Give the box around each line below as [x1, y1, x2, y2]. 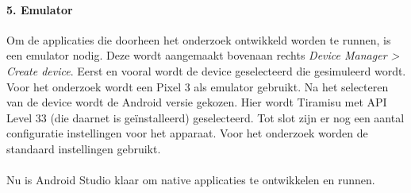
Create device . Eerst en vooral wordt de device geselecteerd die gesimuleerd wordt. [6, 62, 406, 79]
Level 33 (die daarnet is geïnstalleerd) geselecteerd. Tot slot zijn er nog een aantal [6, 109, 405, 125]
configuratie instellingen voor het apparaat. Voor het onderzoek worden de [6, 125, 368, 141]
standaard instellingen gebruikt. [6, 140, 161, 156]
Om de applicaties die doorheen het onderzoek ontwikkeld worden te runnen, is [6, 31, 391, 48]
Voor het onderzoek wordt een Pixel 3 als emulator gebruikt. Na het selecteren [6, 78, 389, 95]
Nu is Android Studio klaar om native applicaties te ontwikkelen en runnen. [6, 172, 375, 188]
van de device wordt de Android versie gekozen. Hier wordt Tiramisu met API [6, 94, 387, 110]
